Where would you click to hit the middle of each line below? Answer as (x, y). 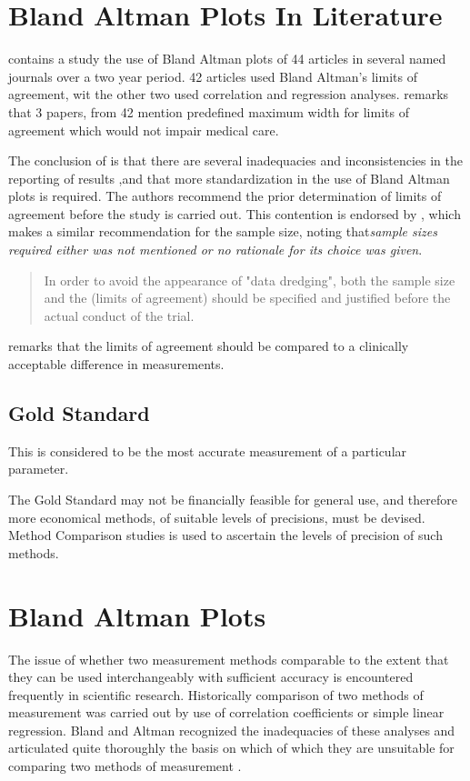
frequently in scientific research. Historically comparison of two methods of (216, 694)
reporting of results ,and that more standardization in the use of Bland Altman (229, 178)
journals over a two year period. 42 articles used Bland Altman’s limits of (213, 76)
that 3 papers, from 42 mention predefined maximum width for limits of (209, 111)
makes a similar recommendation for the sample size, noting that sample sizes (223, 231)
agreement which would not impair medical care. (144, 130)
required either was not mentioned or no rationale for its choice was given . (215, 250)
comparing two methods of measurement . (125, 766)
